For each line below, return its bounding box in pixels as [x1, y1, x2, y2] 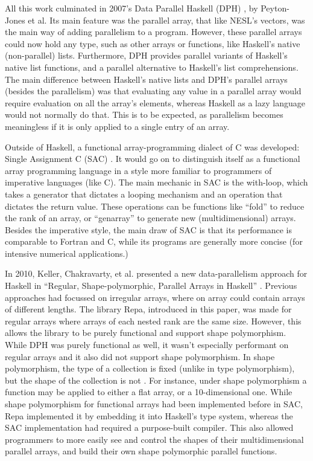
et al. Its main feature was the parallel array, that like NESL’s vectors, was [28, 13, 305, 26]
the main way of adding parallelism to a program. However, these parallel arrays [5, 25, 302, 38]
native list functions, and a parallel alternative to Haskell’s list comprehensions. [5, 60, 299, 73]
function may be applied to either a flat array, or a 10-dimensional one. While [5, 385, 292, 398]
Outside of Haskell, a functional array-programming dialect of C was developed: [5, 140, 300, 153]
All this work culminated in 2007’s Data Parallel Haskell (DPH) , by [5, 2, 258, 14]
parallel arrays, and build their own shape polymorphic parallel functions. [5, 445, 277, 457]
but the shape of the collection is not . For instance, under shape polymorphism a [5, 373, 307, 386]
